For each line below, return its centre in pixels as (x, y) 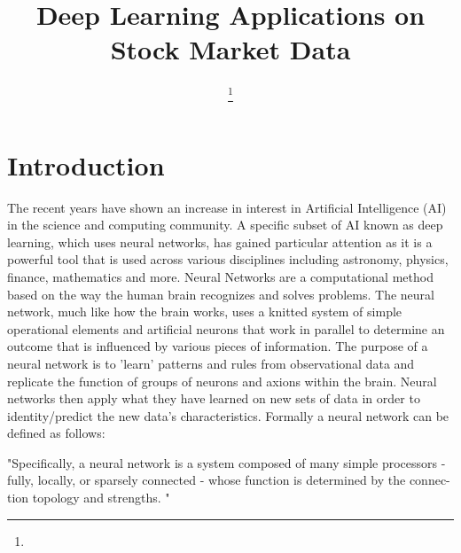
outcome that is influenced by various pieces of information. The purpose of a (218, 346)
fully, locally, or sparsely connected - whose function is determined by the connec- (229, 480)
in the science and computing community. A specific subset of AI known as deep (225, 225)
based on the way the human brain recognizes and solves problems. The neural (221, 294)
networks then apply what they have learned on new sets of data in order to (214, 398)
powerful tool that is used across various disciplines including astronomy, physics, (228, 259)
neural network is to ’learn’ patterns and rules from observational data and (211, 363)
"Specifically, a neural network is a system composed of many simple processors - (227, 462)
